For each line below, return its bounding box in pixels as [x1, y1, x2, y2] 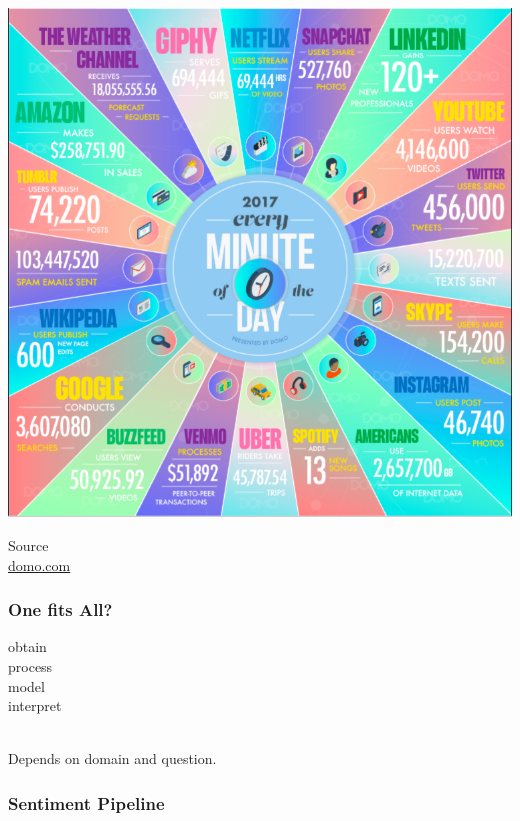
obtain [8, 636, 47, 657]
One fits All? [8, 597, 113, 622]
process [8, 655, 53, 676]
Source [8, 534, 49, 555]
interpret [8, 695, 62, 716]
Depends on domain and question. [8, 748, 217, 769]
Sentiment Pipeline [8, 790, 165, 815]
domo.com [8, 554, 71, 575]
